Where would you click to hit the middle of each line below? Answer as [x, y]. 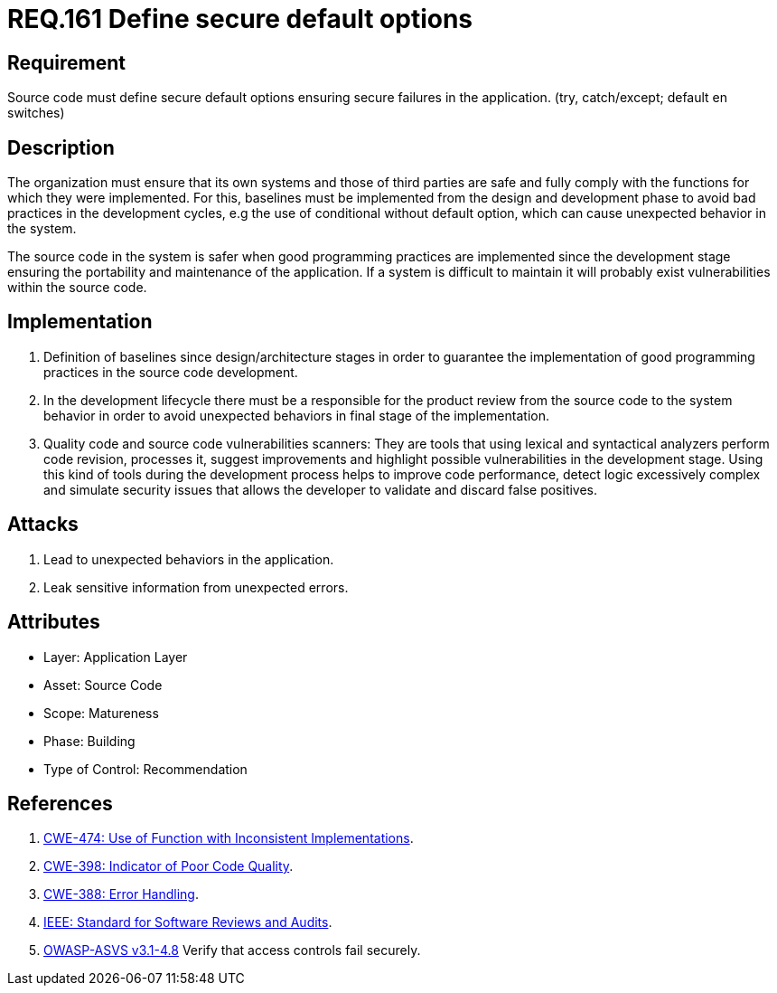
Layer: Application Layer [116, 657]
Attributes [54, 622]
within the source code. [77, 288]
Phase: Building [89, 741]
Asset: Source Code [103, 685]
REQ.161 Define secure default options [240, 19]
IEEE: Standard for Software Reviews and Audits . [188, 922]
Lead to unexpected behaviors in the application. [189, 559]
